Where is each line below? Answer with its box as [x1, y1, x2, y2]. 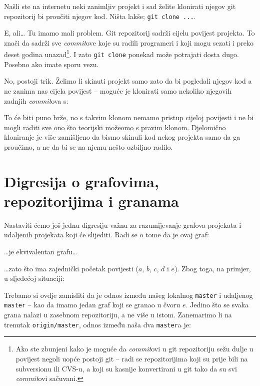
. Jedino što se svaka [185, 299, 249, 310]
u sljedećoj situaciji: [4, 273, 64, 283]
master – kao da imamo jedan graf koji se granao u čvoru [4, 299, 180, 310]
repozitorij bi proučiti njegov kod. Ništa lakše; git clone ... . [4, 11, 196, 21]
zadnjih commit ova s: [4, 95, 68, 106]
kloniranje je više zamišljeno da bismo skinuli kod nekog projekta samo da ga [4, 132, 240, 142]
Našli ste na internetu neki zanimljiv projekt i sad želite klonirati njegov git [4, 1, 236, 11]
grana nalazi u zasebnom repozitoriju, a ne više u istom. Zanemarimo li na [4, 309, 232, 320]
